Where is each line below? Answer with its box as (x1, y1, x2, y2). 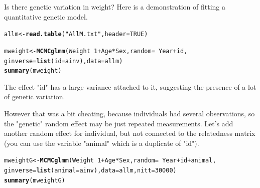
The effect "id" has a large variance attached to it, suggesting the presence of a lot (4, 81, 256, 92)
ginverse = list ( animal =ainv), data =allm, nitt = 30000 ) (4, 167, 177, 174)
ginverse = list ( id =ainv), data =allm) (4, 57, 123, 65)
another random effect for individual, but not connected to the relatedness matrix (4, 128, 255, 138)
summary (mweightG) (4, 176, 65, 184)
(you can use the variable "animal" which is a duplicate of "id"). (4, 137, 199, 148)
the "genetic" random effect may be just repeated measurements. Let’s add (4, 118, 233, 128)
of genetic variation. (4, 91, 65, 102)
